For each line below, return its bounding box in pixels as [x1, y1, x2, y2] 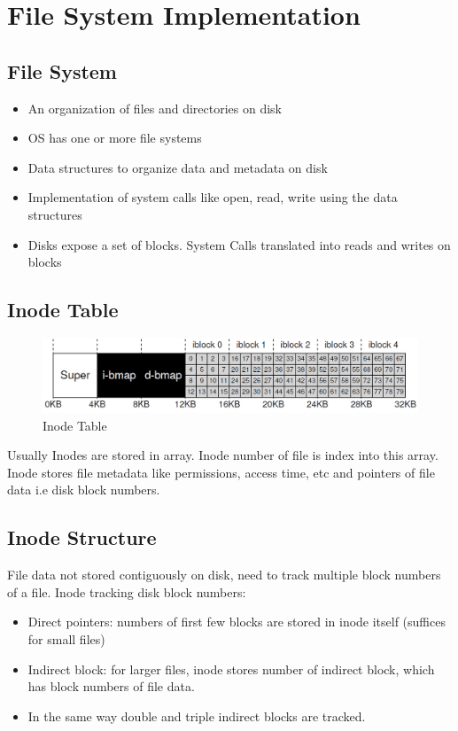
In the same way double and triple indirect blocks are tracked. [27, 706, 366, 725]
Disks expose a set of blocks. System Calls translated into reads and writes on [27, 235, 451, 253]
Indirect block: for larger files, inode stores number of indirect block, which [27, 659, 435, 678]
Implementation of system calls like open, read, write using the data [27, 188, 398, 206]
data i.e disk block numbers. [7, 480, 160, 499]
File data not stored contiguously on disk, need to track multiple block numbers [7, 565, 441, 584]
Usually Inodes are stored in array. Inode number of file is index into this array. [7, 446, 439, 464]
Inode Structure [7, 524, 157, 551]
